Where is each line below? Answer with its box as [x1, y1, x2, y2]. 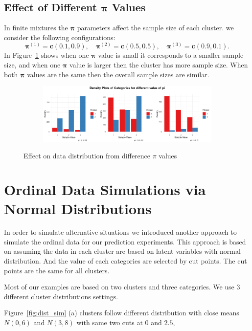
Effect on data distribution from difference [23, 151, 151, 161]
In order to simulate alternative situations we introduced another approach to [4, 227, 237, 237]
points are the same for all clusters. [4, 265, 110, 275]
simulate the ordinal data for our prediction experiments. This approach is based [4, 236, 246, 246]
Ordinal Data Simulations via [4, 179, 206, 199]
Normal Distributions [4, 199, 152, 219]
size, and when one [4, 60, 61, 69]
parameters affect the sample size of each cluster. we [77, 22, 234, 33]
